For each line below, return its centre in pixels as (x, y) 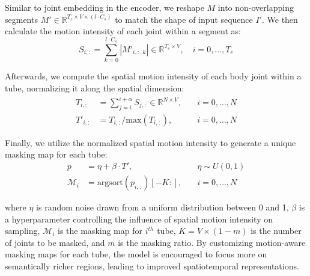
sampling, (23, 231)
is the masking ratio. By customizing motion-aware (212, 242)
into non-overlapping (256, 7)
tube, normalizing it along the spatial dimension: (95, 87)
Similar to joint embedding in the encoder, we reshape (105, 7)
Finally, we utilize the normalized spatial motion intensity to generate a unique (150, 142)
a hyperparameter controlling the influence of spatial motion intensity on (139, 219)
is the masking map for (100, 231)
